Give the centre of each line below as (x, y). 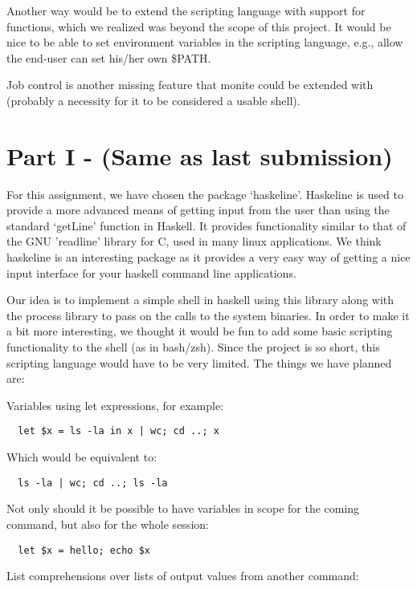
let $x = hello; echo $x (84, 550)
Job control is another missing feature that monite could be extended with (190, 85)
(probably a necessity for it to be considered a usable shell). (153, 100)
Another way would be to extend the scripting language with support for (186, 10)
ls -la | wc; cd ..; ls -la (93, 483)
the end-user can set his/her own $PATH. (109, 57)
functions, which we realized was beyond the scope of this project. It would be (199, 26)
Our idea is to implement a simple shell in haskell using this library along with (200, 300)
